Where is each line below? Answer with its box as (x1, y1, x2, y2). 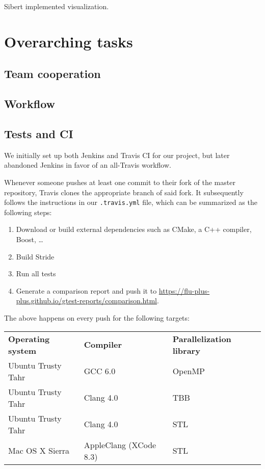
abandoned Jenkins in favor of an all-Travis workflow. (4, 160, 171, 170)
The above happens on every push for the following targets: (4, 312, 190, 323)
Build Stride (16, 251, 55, 262)
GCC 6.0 (84, 365, 116, 377)
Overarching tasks (4, 31, 133, 51)
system (8, 344, 37, 356)
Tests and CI (4, 125, 73, 141)
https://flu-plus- (158, 285, 210, 296)
